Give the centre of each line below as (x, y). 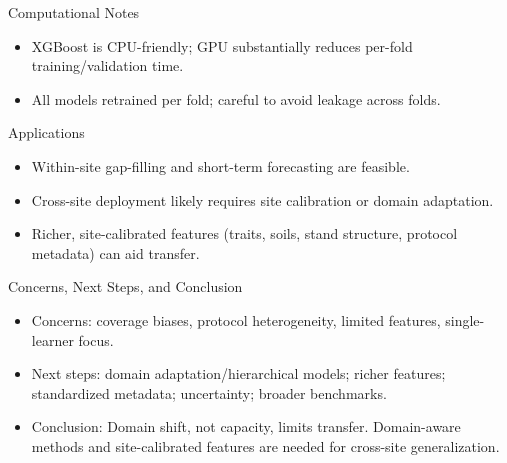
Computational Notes (74, 12)
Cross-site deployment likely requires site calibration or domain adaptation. (262, 199)
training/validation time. (107, 65)
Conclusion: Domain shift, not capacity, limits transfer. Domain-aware (246, 426)
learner (52, 339)
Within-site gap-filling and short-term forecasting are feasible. (220, 165)
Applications (46, 132)
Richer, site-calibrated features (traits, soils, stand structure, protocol (244, 233)
